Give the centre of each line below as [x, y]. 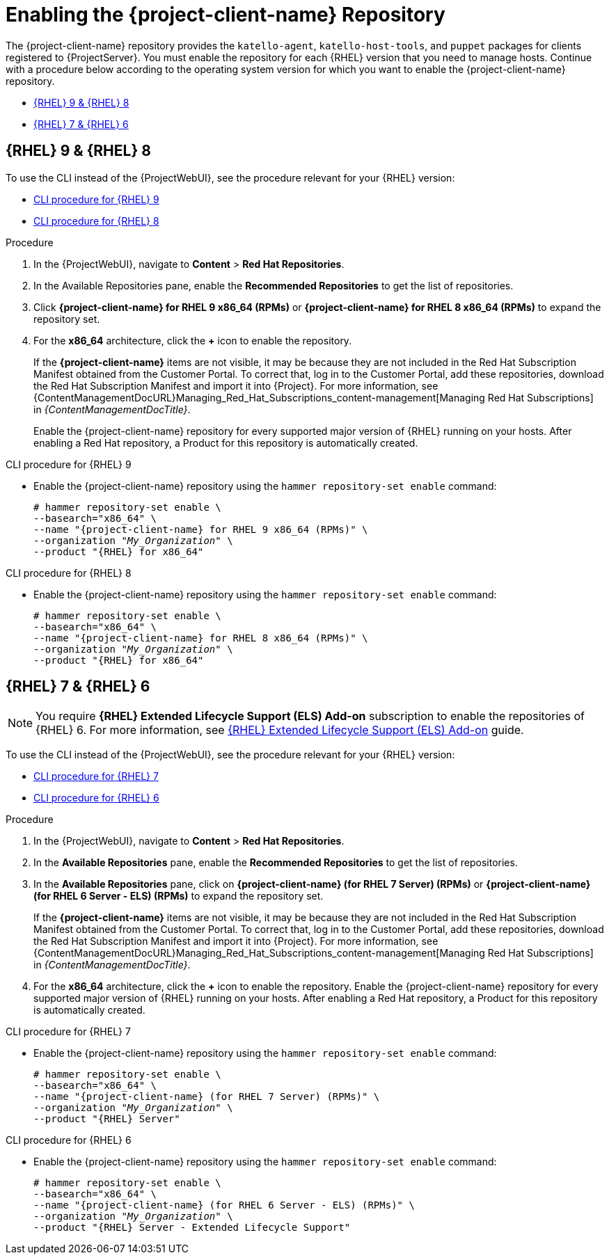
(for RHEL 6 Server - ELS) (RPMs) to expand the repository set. [179, 896]
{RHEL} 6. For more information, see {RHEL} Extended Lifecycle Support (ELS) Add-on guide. [280, 730]
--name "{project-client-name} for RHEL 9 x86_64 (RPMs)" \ [201, 529]
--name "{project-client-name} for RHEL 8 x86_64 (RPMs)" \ [201, 638]
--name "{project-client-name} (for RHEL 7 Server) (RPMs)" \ [207, 1097]
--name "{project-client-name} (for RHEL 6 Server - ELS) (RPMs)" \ [224, 1205]
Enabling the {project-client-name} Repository [226, 15]
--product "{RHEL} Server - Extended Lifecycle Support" [192, 1228]
